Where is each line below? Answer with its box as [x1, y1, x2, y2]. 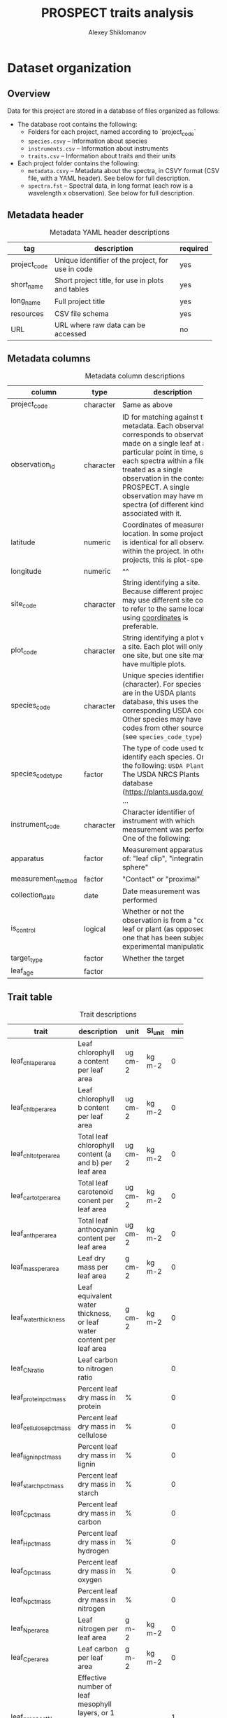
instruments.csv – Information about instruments [27, 144, 169, 152]
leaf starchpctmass [10, 1478, 64, 1490]
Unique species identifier [122, 671, 205, 680]
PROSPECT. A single [122, 482, 190, 492]
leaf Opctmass [10, 1565, 51, 1576]
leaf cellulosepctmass [10, 1421, 71, 1432]
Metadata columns [7, 352, 91, 364]
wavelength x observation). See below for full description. [27, 188, 195, 197]
